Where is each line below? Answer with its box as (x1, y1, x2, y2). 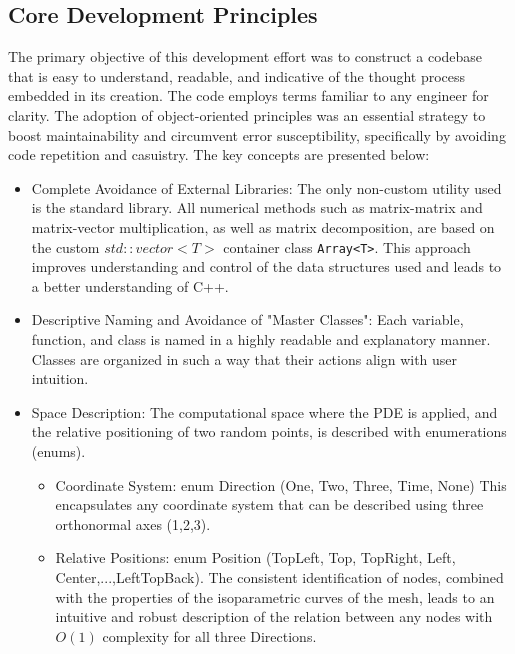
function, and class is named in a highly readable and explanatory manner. (31, 328, 491, 349)
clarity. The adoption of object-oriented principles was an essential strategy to (8, 104, 486, 125)
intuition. (31, 368, 89, 389)
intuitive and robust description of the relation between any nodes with (55, 606, 493, 627)
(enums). (31, 440, 86, 461)
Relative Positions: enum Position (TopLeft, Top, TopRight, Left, (55, 547, 456, 568)
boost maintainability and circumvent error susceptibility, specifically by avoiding (8, 124, 506, 145)
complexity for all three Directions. (102, 625, 317, 646)
